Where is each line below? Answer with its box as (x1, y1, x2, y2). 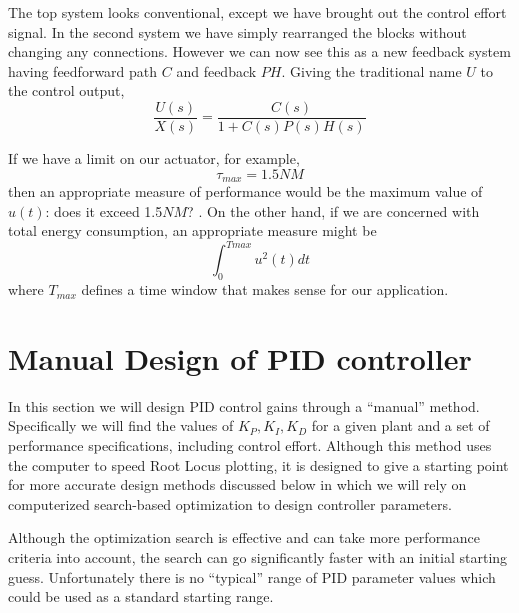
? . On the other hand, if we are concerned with (187, 200, 480, 221)
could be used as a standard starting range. (8, 586, 274, 607)
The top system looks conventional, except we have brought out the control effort (8, 2, 507, 22)
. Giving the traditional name (281, 60, 462, 81)
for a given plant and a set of (311, 415, 490, 436)
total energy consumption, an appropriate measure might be (8, 220, 377, 241)
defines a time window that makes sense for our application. (81, 279, 449, 300)
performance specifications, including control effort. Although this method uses (8, 435, 492, 456)
